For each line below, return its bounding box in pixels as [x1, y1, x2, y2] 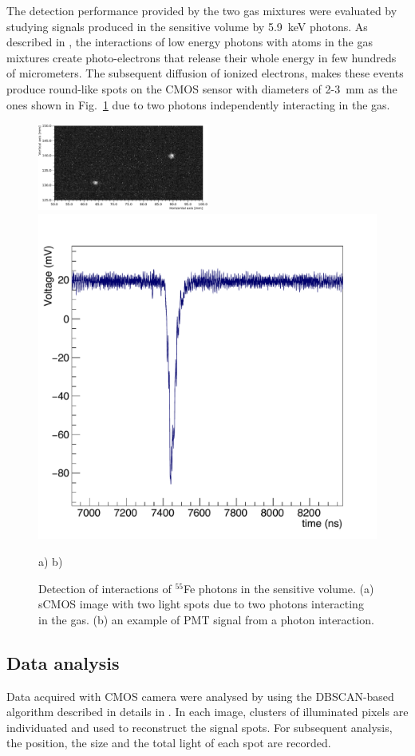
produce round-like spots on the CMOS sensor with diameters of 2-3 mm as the [6, 80, 397, 97]
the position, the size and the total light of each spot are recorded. [6, 734, 331, 751]
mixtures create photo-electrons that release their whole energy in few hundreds [6, 49, 397, 65]
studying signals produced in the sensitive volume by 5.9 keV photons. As [6, 18, 368, 34]
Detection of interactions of [38, 580, 172, 596]
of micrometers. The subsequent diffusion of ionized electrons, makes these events [6, 65, 404, 81]
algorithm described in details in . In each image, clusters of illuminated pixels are [6, 703, 409, 720]
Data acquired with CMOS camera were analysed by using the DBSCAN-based [6, 687, 394, 704]
